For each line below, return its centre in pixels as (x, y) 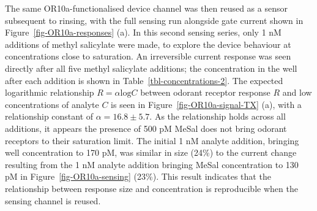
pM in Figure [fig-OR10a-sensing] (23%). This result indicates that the (138, 176)
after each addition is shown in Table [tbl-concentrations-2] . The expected (144, 80)
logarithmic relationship (50, 92)
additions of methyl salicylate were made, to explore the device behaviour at (148, 44)
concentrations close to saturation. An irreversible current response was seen (148, 56)
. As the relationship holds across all (218, 116)
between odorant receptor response (205, 92)
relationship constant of (49, 116)
